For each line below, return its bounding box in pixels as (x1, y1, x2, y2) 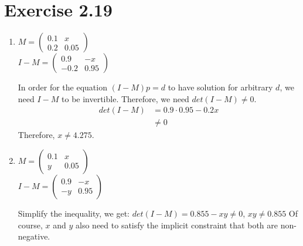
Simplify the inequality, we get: (18, 207, 130, 219)
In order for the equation (18, 81, 107, 93)
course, (18, 218, 43, 231)
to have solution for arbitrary (168, 81, 273, 93)
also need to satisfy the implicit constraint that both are (76, 218, 278, 231)
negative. (18, 230, 50, 242)
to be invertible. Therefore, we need (62, 92, 189, 105)
